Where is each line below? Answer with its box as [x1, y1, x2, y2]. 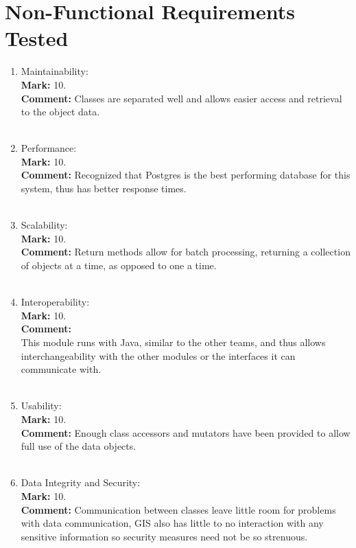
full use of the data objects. [21, 439, 137, 453]
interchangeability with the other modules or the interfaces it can [21, 348, 296, 363]
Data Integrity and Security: [21, 475, 141, 490]
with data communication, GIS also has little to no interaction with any [21, 516, 324, 530]
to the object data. [21, 104, 100, 119]
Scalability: [21, 218, 68, 232]
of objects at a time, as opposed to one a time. [21, 258, 217, 273]
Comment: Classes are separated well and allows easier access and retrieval [21, 91, 342, 105]
